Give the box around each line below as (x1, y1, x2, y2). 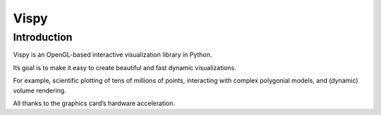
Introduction (13, 31, 73, 43)
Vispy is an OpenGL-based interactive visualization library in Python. (13, 50, 212, 59)
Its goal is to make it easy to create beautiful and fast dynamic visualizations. (13, 63, 236, 72)
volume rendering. (13, 86, 66, 95)
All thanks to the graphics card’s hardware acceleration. (13, 99, 176, 107)
